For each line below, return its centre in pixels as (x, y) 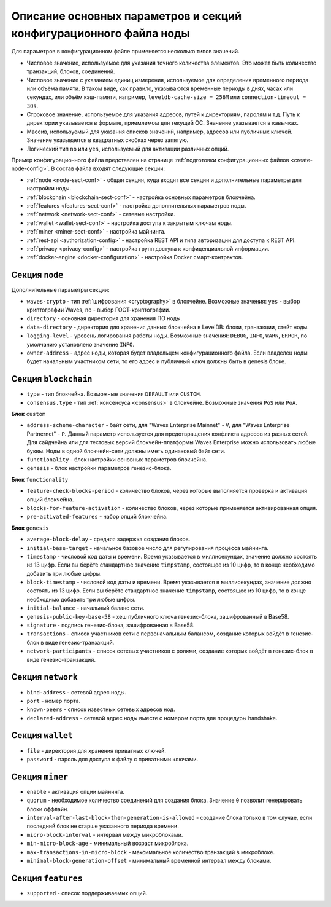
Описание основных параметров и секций (127, 16)
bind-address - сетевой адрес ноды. (77, 692)
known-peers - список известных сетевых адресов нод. (101, 709)
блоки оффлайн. (48, 809)
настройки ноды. (49, 189)
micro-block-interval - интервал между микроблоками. (105, 834)
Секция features (47, 878)
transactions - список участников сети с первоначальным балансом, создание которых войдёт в (158, 634)
